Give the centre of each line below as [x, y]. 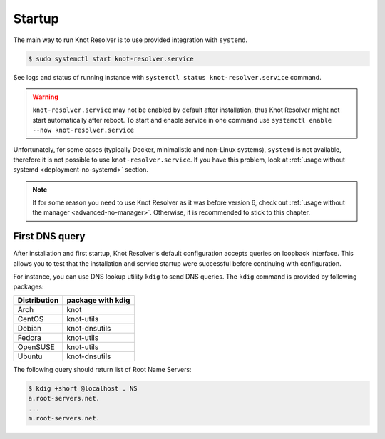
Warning [45, 97]
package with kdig [98, 300]
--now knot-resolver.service [83, 130]
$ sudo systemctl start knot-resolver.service [111, 58]
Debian [30, 328]
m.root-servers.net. [64, 418]
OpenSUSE [36, 347]
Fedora [30, 337]
